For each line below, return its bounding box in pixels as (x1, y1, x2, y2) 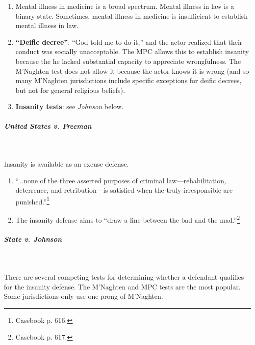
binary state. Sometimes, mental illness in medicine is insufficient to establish (15, 10, 248, 21)
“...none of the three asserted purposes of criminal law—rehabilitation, (15, 175, 226, 185)
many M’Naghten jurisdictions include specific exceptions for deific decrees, (15, 75, 242, 86)
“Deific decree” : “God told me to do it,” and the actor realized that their (15, 36, 243, 47)
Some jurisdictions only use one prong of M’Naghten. (4, 291, 163, 301)
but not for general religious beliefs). (15, 85, 125, 95)
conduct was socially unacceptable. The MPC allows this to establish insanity (15, 46, 249, 57)
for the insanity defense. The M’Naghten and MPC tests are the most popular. (4, 281, 241, 291)
